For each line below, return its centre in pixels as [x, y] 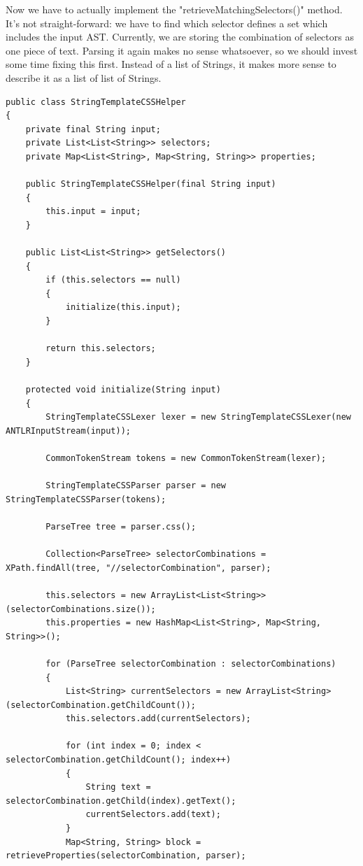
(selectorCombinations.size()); [81, 609]
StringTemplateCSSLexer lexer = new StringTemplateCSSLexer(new [198, 417]
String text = [118, 787]
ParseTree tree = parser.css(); [121, 526]
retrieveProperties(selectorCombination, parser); [126, 856]
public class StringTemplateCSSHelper [96, 102]
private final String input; [93, 129]
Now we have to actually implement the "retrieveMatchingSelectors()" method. [174, 9]
